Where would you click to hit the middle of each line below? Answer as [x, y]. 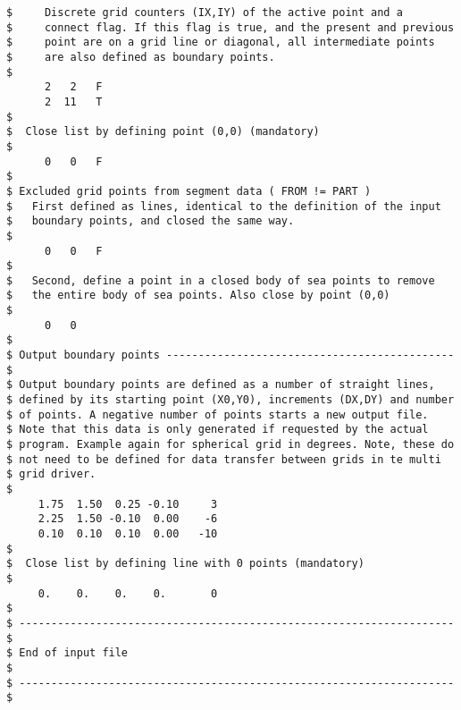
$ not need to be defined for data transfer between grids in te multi [224, 459]
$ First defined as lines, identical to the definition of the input [224, 206]
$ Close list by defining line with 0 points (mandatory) [185, 564]
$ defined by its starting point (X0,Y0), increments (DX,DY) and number [230, 400]
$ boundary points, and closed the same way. [151, 221]
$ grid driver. [51, 474]
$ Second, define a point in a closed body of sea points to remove [221, 280]
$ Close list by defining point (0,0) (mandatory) [163, 132]
